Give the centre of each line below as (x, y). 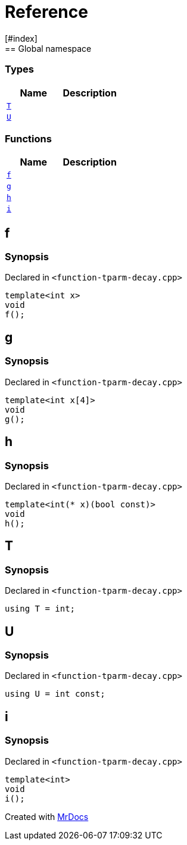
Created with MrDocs (47, 816)
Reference (46, 12)
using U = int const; (55, 694)
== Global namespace (48, 48)
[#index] (21, 38)
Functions (28, 138)
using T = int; (40, 609)
